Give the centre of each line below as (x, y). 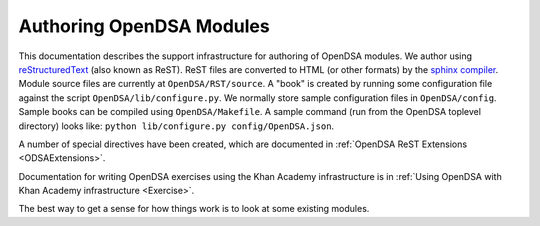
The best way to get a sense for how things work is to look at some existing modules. (194, 209)
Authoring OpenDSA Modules (144, 26)
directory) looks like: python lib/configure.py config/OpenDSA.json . (176, 126)
